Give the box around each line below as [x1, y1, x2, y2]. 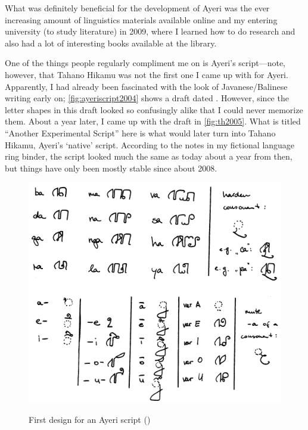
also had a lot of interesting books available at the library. [5, 36, 217, 49]
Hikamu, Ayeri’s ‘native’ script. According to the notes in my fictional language [5, 138, 295, 151]
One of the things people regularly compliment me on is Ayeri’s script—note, [5, 57, 286, 69]
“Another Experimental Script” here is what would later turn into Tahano [5, 126, 276, 139]
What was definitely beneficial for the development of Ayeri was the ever [5, 2, 270, 14]
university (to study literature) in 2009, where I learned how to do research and [5, 25, 295, 38]
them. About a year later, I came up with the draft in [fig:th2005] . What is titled [5, 115, 301, 127]
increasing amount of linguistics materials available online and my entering [5, 13, 278, 26]
